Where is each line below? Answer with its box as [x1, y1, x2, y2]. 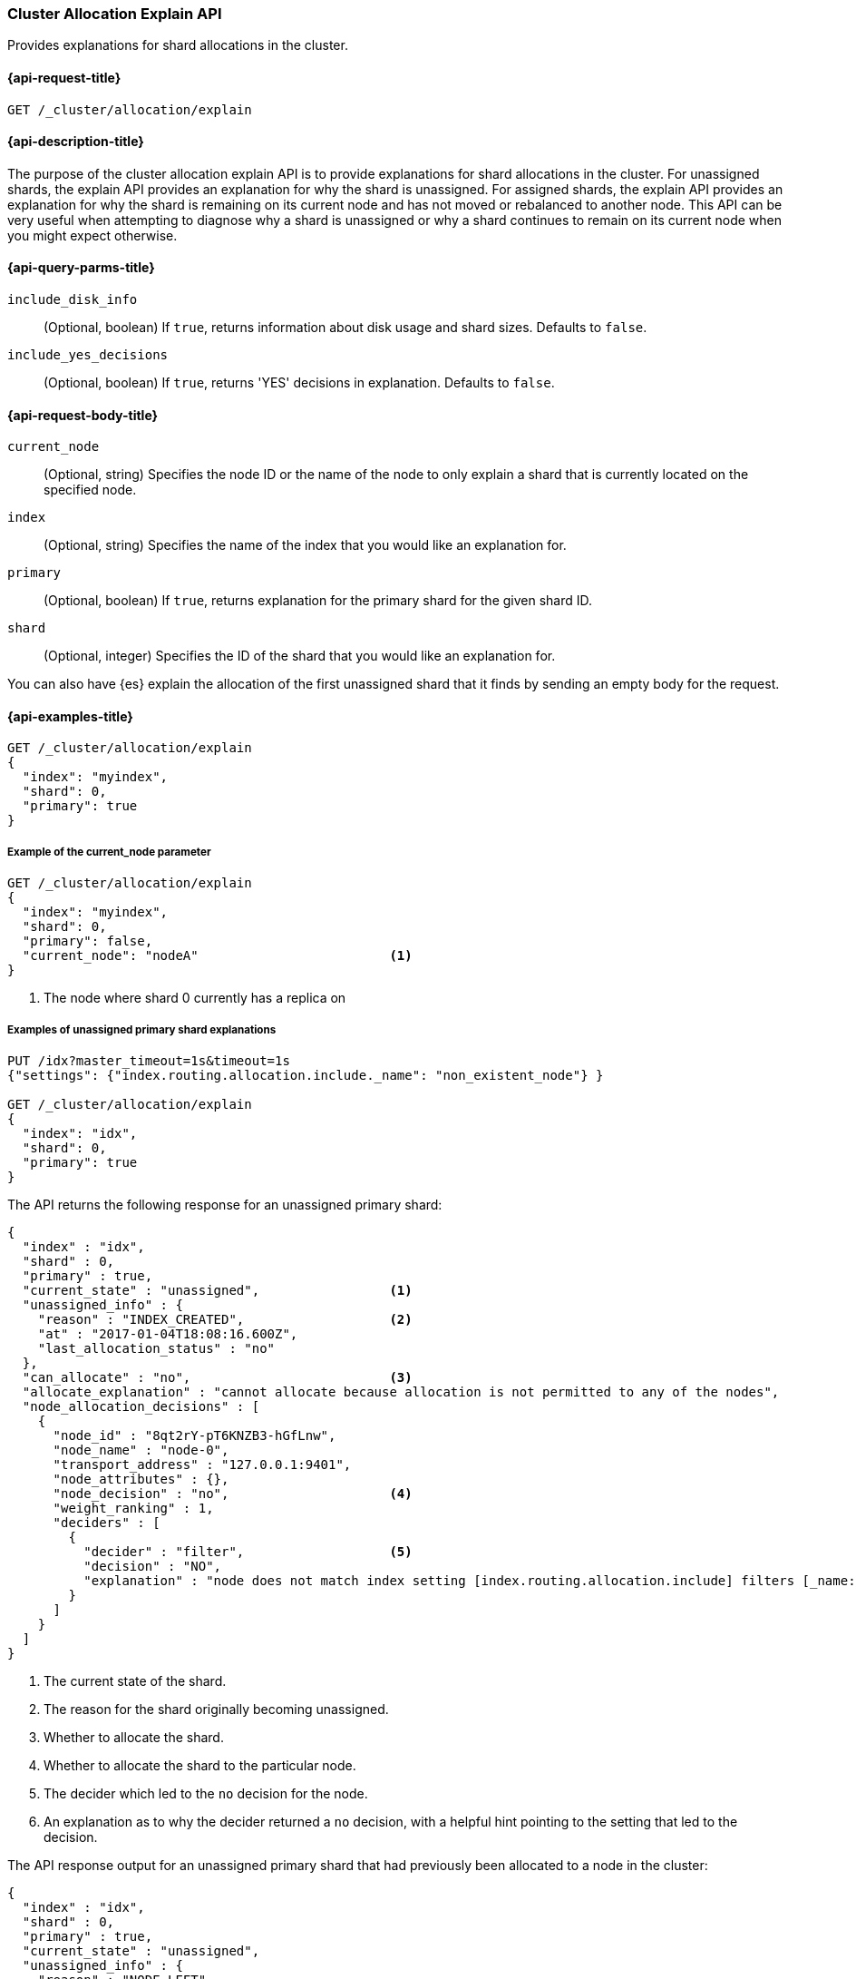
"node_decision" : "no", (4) [53, 1486, 413, 1502]
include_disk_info [7, 292, 138, 308]
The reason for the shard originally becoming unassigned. [44, 1701, 389, 1718]
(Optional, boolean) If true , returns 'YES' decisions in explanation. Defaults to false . [44, 375, 555, 391]
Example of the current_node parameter [7, 845, 211, 858]
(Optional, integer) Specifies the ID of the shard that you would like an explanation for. [44, 648, 556, 664]
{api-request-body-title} [7, 407, 159, 423]
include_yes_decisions [7, 348, 169, 363]
